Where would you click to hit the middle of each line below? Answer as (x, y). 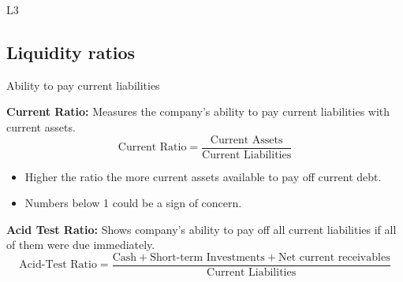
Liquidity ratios (71, 52)
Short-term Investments (207, 258)
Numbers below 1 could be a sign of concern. (133, 203)
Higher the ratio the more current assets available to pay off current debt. (203, 176)
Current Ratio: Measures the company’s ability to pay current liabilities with (198, 111)
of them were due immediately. (81, 245)
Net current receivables (334, 258)
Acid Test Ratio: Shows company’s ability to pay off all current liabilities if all (201, 229)
